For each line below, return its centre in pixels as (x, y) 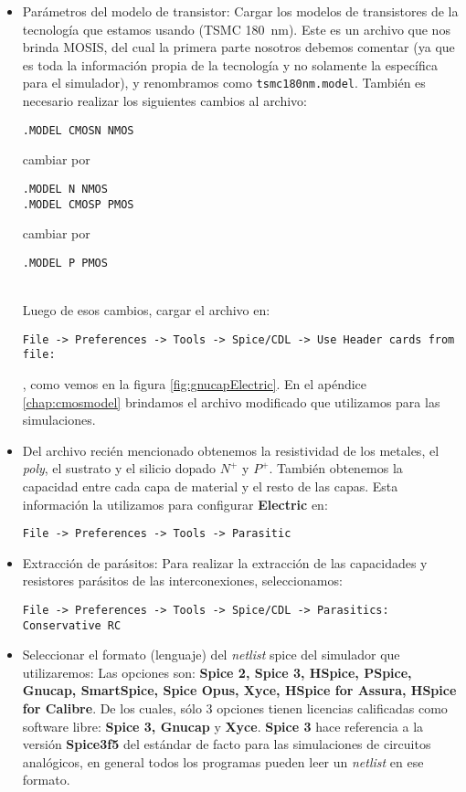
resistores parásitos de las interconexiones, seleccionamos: (182, 581)
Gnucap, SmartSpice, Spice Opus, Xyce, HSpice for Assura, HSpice (239, 690)
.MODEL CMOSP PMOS (78, 204)
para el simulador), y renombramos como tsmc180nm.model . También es (224, 83)
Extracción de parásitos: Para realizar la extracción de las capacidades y (225, 562)
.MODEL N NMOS (65, 189)
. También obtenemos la (336, 468)
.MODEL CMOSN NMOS (78, 130)
